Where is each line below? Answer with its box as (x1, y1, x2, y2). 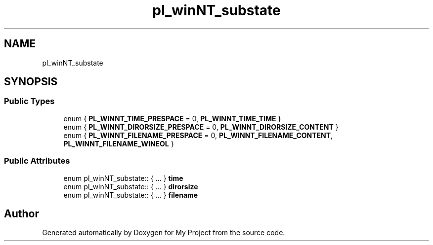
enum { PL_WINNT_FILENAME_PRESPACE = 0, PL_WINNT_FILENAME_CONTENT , (63, 131, 333, 140)
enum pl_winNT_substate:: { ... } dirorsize (63, 182, 198, 191)
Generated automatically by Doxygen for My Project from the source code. (42, 228, 285, 237)
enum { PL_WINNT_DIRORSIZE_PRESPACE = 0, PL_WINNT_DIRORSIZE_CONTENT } (63, 122, 339, 131)
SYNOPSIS (4, 75, 58, 88)
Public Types (4, 96, 55, 106)
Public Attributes (4, 156, 70, 166)
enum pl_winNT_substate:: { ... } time (63, 174, 183, 182)
